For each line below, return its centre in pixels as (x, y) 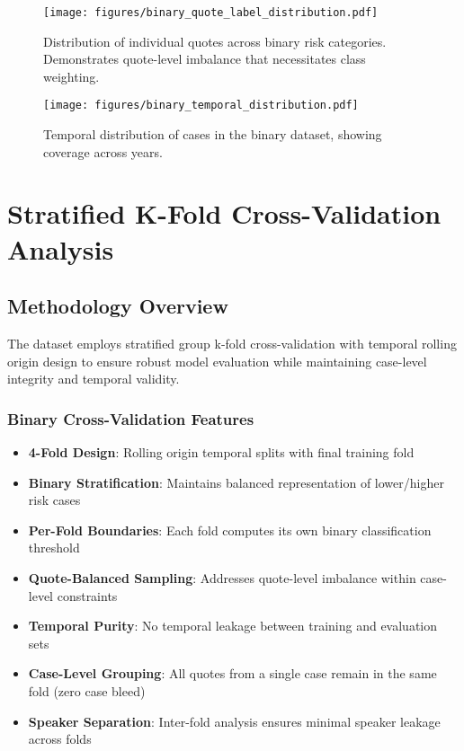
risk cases (54, 500)
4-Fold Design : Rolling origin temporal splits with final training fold (221, 452)
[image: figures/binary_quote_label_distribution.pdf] (211, 13)
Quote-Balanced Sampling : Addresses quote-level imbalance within (222, 578)
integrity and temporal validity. (94, 379)
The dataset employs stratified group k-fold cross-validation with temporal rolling (232, 344)
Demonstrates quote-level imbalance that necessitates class (205, 59)
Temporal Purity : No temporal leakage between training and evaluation (233, 626)
